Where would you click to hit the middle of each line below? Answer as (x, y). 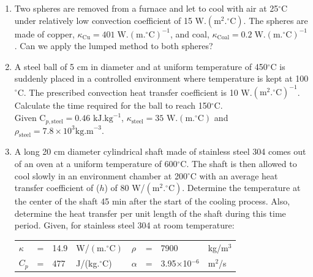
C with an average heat (234, 175)
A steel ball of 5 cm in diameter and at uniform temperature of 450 (141, 66)
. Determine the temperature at (241, 188)
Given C (30, 118)
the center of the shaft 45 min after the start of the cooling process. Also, (152, 201)
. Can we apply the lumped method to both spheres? (114, 46)
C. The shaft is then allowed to (239, 163)
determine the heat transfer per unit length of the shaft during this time (150, 213)
